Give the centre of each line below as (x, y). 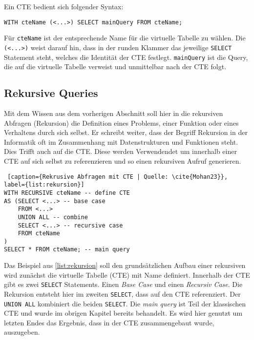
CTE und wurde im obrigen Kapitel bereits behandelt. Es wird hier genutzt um (123, 313)
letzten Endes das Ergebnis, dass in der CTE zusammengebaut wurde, (109, 322)
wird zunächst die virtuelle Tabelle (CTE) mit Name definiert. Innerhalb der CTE (127, 274)
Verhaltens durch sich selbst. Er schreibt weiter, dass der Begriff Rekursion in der (126, 132)
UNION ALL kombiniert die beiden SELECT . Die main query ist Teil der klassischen (125, 303)
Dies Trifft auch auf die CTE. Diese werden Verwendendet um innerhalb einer (120, 151)
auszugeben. (22, 332)
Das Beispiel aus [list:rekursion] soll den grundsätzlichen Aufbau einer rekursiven (125, 265)
